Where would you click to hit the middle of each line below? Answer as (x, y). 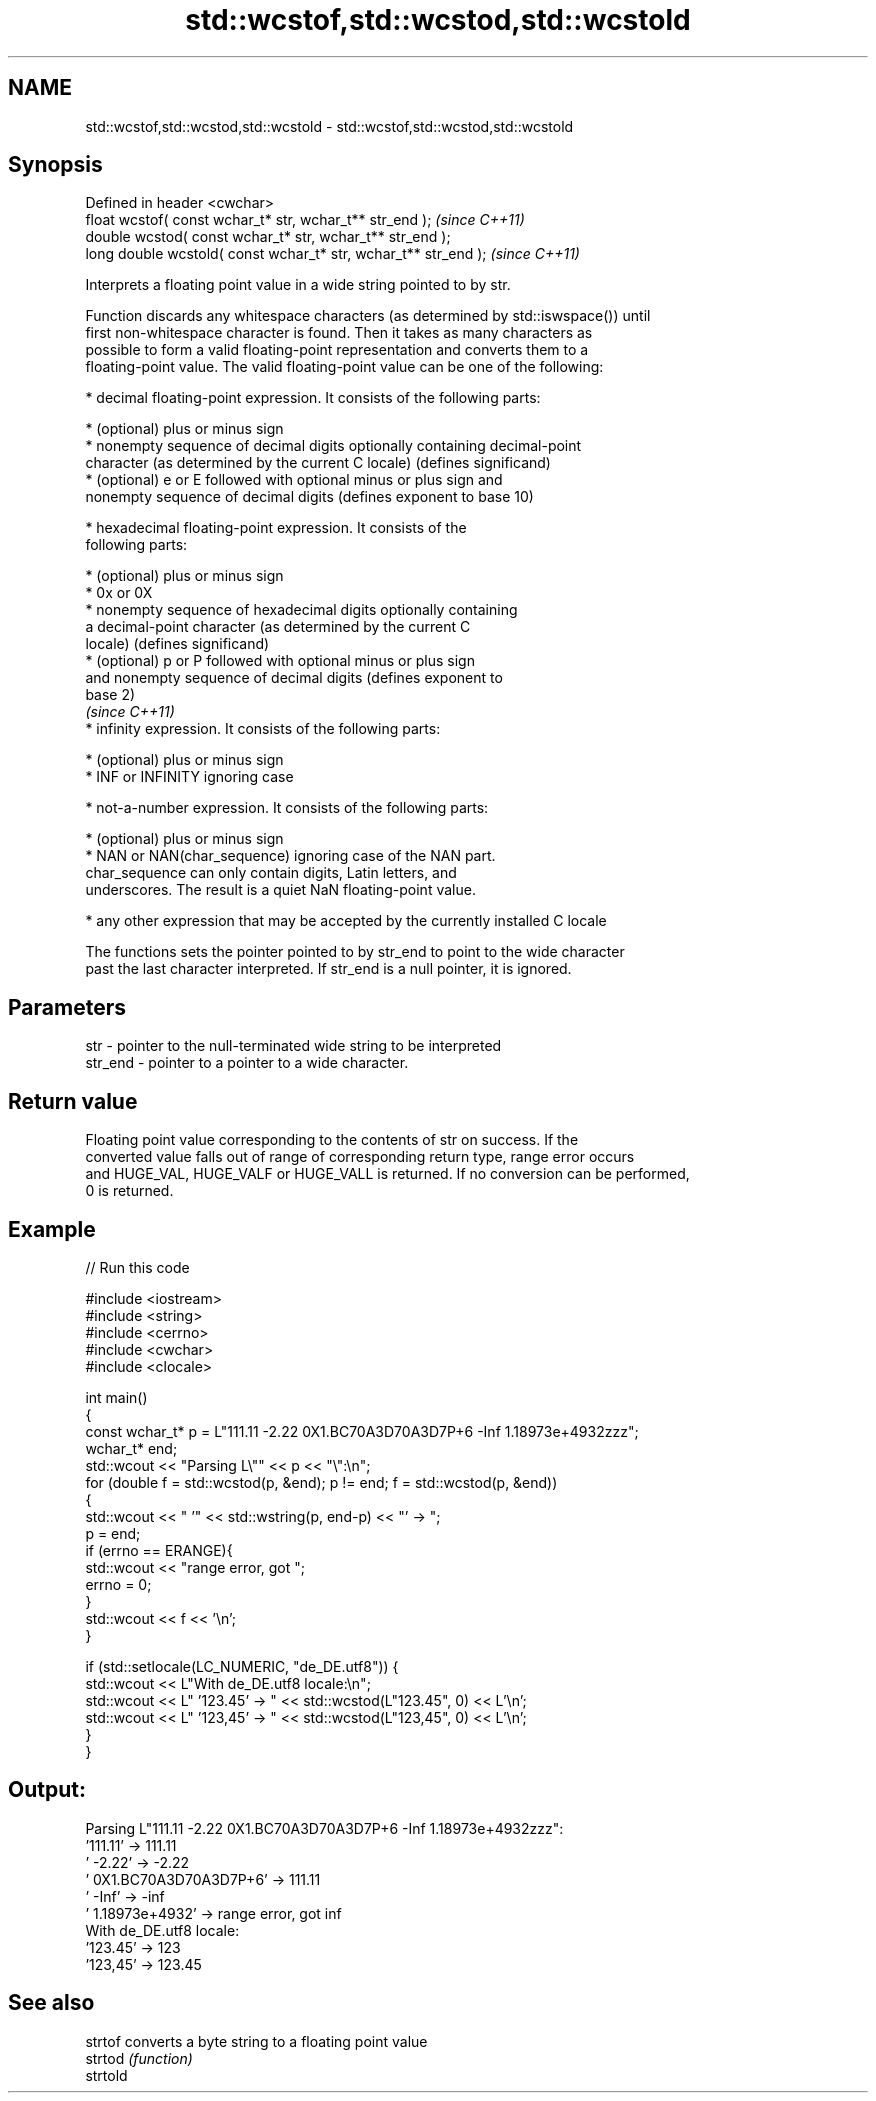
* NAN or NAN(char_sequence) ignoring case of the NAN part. (290, 856)
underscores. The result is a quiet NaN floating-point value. (280, 890)
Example (52, 1229)
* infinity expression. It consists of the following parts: (263, 729)
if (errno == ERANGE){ (159, 1550)
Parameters (67, 1007)
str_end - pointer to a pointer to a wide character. (247, 1063)
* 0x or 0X (119, 593)
